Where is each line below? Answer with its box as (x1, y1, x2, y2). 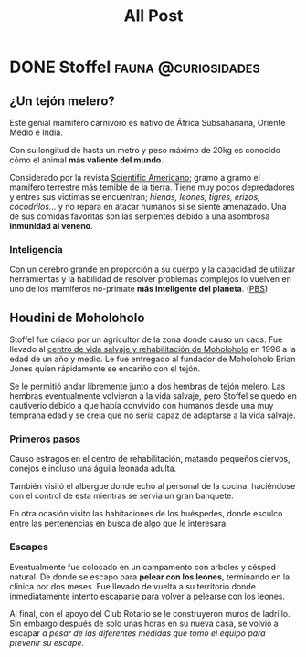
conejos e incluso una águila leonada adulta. (9, 463, 177, 474)
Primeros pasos (9, 433, 81, 445)
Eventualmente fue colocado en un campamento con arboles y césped (9, 561, 277, 572)
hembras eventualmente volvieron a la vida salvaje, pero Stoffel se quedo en (9, 391, 297, 401)
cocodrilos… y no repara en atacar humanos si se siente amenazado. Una (9, 202, 287, 212)
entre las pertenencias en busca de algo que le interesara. (9, 517, 228, 529)
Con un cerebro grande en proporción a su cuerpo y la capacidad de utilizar (9, 264, 296, 275)
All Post (123, 5, 184, 26)
